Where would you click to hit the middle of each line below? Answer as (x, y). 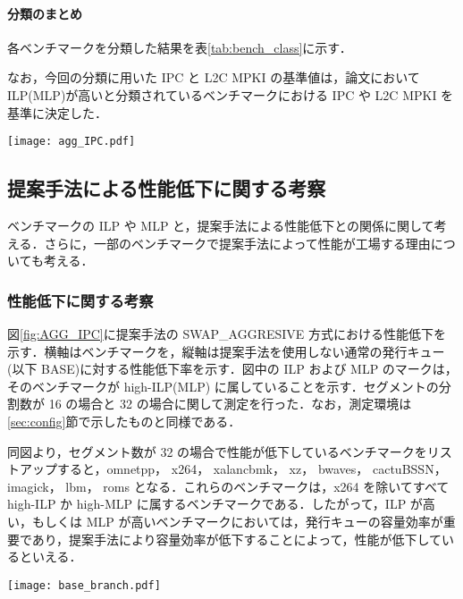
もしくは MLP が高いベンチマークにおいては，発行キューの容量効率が (237, 521)
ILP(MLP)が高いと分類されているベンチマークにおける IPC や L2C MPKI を (231, 94)
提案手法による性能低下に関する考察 (167, 188)
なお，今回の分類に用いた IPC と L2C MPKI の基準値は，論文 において (214, 77)
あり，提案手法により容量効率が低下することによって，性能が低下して (237, 539)
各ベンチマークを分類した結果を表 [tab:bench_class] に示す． (180, 47)
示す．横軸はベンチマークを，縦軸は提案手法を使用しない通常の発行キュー (226, 351)
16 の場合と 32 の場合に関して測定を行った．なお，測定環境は (230, 404)
